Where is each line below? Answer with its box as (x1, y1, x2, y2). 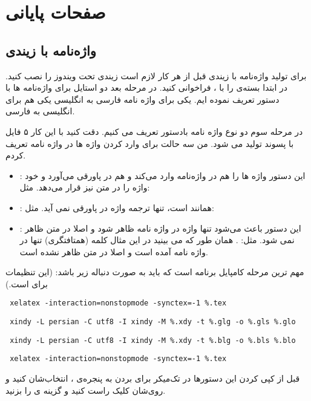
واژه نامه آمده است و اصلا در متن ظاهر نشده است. (19, 245, 208, 258)
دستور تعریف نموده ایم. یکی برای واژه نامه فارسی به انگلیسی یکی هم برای (5, 93, 280, 105)
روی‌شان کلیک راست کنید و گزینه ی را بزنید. (5, 383, 166, 396)
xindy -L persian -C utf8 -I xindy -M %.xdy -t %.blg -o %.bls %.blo (10, 336, 296, 345)
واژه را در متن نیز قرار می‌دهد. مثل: (19, 181, 150, 194)
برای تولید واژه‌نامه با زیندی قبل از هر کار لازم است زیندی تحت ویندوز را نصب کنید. (5, 69, 307, 82)
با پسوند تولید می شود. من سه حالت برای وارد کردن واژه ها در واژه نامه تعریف (5, 137, 294, 149)
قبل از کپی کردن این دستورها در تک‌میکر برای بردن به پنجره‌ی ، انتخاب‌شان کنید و (5, 372, 300, 385)
